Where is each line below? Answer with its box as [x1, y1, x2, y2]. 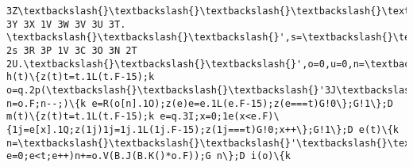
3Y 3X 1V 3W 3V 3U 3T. [6, 18, 126, 30]
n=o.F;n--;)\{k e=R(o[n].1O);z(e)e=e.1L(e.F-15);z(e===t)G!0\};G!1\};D [6, 97, 393, 109]
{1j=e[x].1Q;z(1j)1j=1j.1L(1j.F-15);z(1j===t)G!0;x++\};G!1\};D [6, 123, 353, 135]
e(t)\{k [358, 123, 399, 135]
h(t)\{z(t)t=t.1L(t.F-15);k [6, 71, 155, 83]
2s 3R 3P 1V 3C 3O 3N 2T [6, 44, 137, 56]
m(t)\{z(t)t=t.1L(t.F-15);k [6, 111, 155, 123]
